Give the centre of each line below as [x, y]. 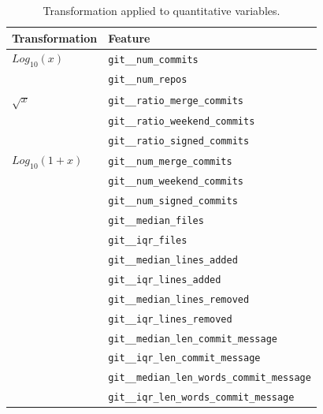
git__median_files [156, 221]
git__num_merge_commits [170, 161]
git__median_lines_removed [179, 299]
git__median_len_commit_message [193, 339]
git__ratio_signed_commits [179, 142]
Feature [129, 37]
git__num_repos [148, 80]
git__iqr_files [148, 240]
